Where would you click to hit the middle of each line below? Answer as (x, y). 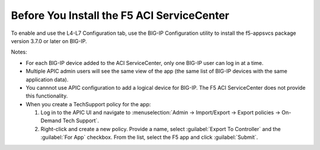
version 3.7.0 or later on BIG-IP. (49, 41)
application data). (47, 79)
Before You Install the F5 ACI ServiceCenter (120, 15)
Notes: (19, 52)
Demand (51, 120)
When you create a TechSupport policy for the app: (88, 104)
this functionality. (47, 96)
